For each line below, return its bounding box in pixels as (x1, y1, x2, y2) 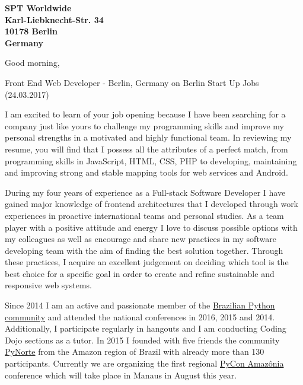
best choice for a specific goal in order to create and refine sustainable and (5, 267, 275, 279)
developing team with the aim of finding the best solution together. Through (5, 244, 283, 256)
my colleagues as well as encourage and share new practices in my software (5, 233, 276, 245)
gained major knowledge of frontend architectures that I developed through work (5, 198, 299, 210)
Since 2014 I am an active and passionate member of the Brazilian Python (5, 299, 275, 311)
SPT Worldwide (5, 2, 72, 14)
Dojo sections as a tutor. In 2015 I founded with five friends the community (5, 333, 280, 346)
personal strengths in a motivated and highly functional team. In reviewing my (5, 131, 292, 144)
